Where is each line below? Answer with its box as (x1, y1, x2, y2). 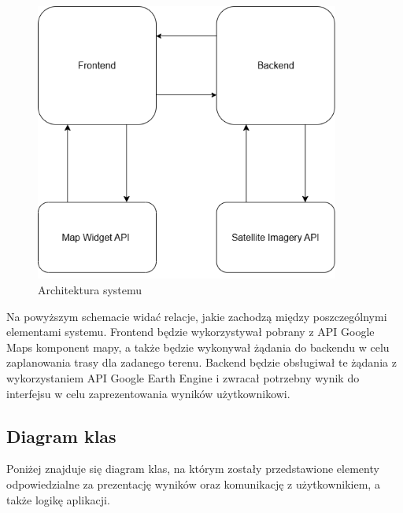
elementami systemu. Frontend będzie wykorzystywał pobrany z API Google (6, 323, 375, 340)
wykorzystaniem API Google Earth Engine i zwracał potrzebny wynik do (6, 370, 360, 386)
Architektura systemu (38, 282, 142, 298)
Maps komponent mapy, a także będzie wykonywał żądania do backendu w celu (6, 338, 390, 355)
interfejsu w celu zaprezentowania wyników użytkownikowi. (6, 385, 290, 401)
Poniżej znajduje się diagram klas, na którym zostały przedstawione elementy (6, 460, 379, 477)
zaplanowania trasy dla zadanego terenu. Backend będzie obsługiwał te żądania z (6, 354, 397, 371)
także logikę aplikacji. (6, 491, 110, 507)
